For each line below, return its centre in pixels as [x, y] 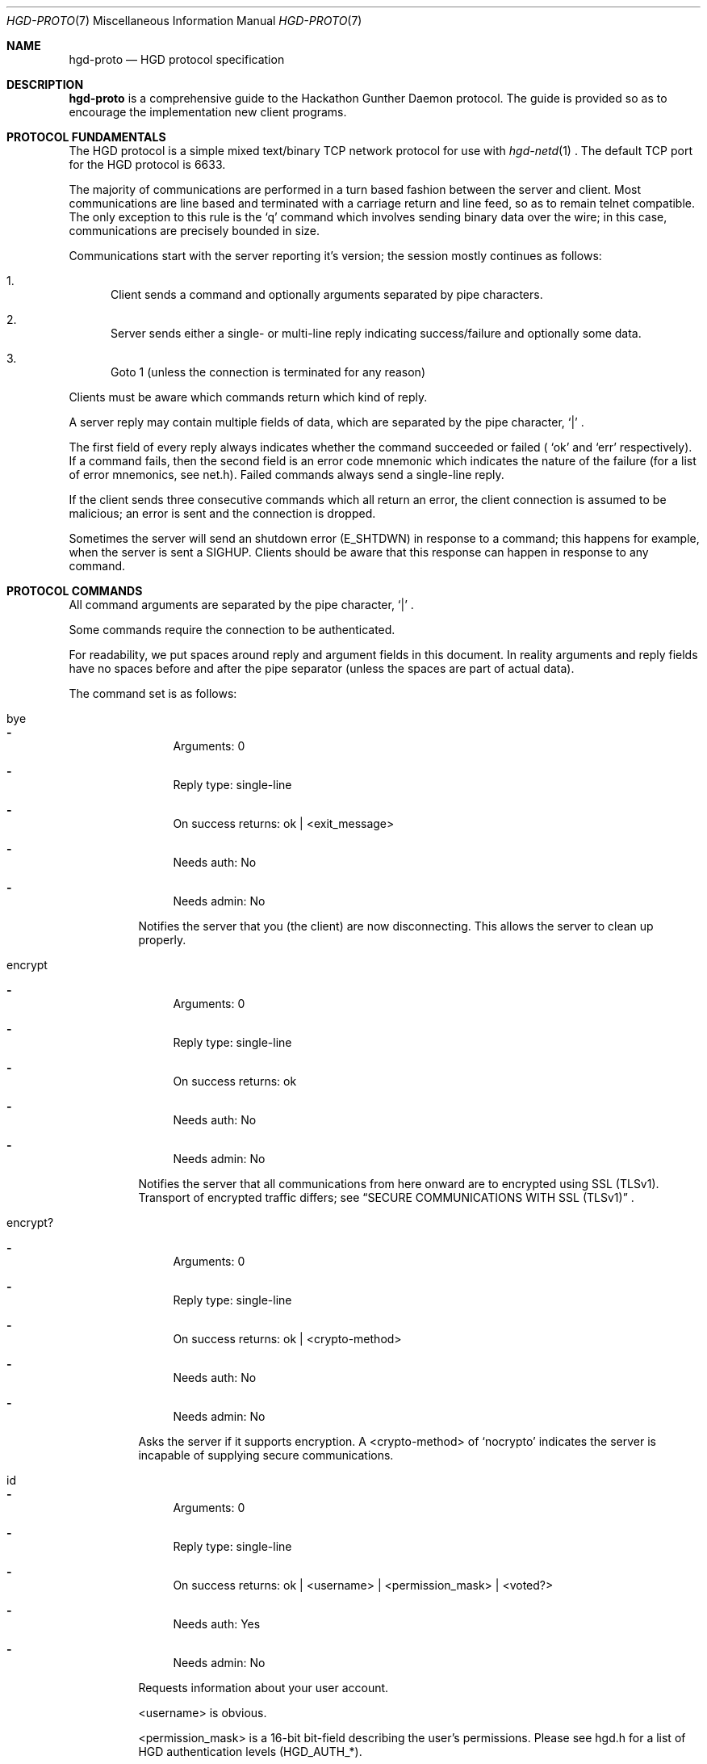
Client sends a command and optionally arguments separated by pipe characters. [327, 294]
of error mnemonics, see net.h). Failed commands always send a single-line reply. [287, 475]
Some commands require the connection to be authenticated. [232, 630]
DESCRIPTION [45, 84]
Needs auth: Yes [217, 1624]
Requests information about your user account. [264, 1688]
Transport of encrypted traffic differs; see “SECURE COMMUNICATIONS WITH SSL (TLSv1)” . [386, 1197]
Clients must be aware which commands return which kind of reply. [248, 397]
